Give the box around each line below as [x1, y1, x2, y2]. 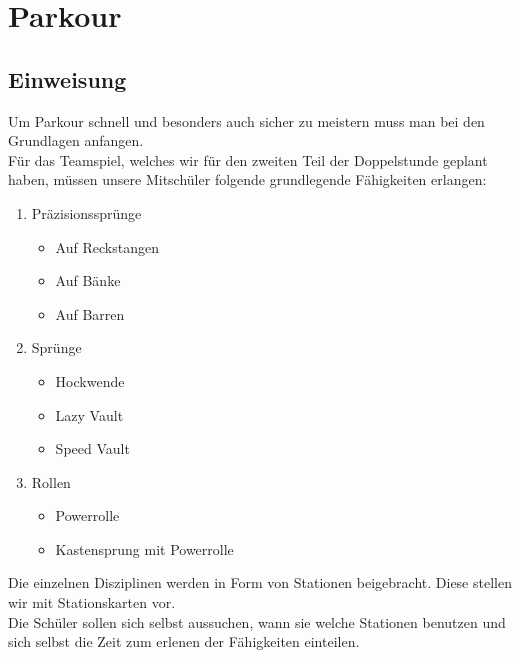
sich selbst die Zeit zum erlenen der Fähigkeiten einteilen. [8, 631, 360, 652]
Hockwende [55, 370, 125, 391]
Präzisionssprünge [31, 202, 142, 223]
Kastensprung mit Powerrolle [55, 538, 234, 559]
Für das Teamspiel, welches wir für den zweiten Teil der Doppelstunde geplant [8, 149, 488, 170]
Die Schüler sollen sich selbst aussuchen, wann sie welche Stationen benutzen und [8, 611, 506, 632]
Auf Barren [55, 303, 125, 324]
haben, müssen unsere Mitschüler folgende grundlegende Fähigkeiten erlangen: [8, 169, 487, 190]
